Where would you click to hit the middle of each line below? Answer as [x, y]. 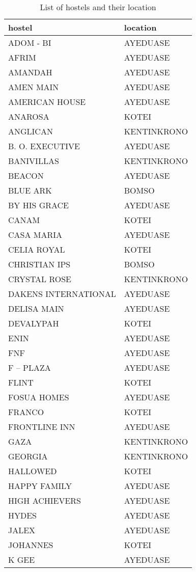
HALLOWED [33, 471]
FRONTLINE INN [42, 427]
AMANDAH [30, 72]
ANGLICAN [31, 131]
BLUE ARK [30, 190]
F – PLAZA [30, 367]
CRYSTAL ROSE [40, 279]
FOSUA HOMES [39, 397]
